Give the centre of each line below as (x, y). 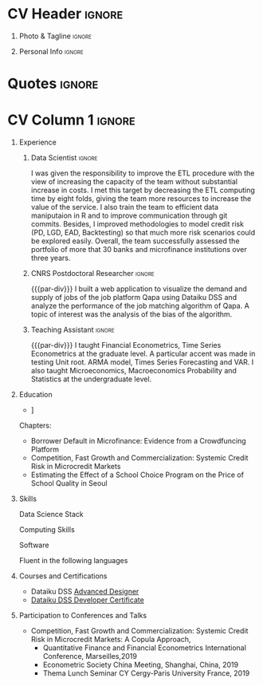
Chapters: (35, 426)
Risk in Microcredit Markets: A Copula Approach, (111, 640)
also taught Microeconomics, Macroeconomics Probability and (133, 371)
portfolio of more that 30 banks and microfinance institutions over (139, 250)
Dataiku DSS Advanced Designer (85, 592)
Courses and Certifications (63, 576)
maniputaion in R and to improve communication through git (129, 215)
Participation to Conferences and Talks (83, 616)
